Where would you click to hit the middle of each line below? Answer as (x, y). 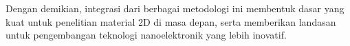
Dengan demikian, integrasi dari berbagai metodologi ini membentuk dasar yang (175, 8)
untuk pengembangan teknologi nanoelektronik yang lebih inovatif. (146, 35)
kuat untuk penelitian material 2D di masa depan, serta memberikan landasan (171, 21)
